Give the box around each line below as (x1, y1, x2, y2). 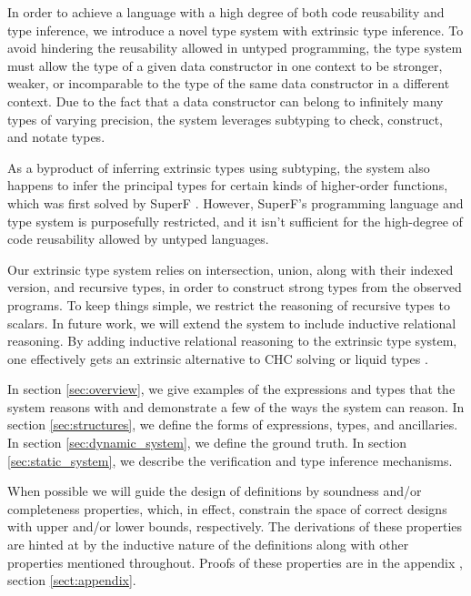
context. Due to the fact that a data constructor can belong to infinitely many (7, 91, 444, 110)
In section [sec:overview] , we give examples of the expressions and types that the (7, 379, 456, 399)
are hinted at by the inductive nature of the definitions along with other (7, 535, 409, 554)
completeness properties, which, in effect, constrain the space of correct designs (7, 499, 447, 518)
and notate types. (7, 127, 105, 146)
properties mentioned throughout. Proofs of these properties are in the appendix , (7, 552, 463, 571)
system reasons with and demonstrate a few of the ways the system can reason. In (7, 397, 465, 416)
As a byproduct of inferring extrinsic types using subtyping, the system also (7, 157, 430, 177)
